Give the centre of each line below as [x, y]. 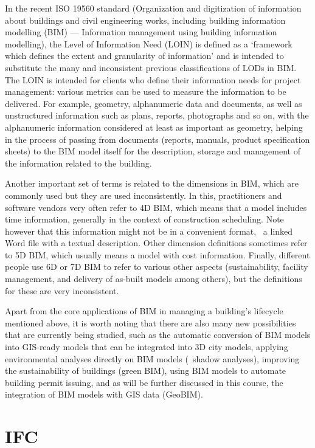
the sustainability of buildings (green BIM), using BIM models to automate [146, 370]
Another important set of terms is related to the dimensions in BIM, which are [152, 183]
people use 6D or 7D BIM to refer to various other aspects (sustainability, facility [157, 267]
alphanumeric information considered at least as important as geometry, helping [154, 127]
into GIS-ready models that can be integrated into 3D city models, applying [147, 347]
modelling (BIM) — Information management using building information [141, 32]
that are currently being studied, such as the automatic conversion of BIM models [158, 335]
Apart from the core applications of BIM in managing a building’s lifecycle [144, 311]
